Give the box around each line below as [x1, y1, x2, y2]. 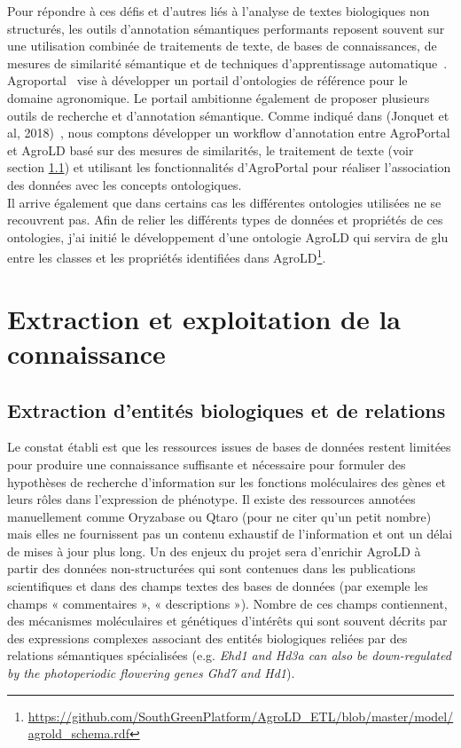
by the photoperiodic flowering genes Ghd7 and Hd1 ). [7, 664, 295, 682]
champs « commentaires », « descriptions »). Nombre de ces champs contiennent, [7, 594, 448, 612]
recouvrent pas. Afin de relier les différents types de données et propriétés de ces [7, 210, 443, 229]
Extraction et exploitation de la [7, 300, 401, 336]
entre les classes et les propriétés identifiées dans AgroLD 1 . [7, 246, 326, 266]
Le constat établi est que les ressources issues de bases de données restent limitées [7, 437, 451, 456]
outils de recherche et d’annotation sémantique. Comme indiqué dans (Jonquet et [7, 106, 449, 124]
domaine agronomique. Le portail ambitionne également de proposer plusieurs [7, 88, 430, 106]
